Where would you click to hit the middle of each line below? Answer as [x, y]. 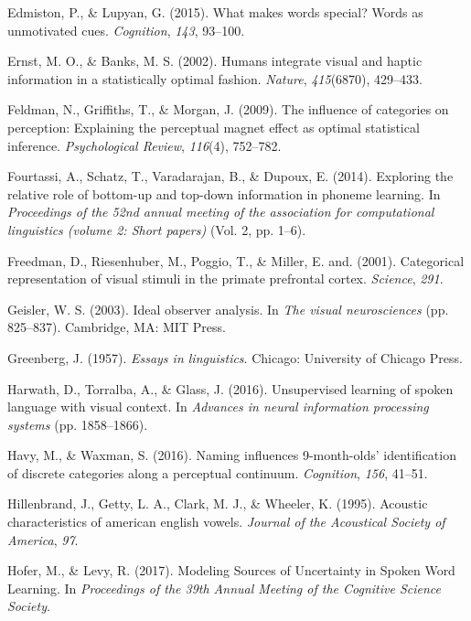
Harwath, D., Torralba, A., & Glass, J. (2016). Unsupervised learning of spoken [230, 388]
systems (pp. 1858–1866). [78, 424]
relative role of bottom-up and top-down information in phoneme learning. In [224, 193]
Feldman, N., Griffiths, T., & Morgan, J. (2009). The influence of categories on [228, 109]
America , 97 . [43, 539]
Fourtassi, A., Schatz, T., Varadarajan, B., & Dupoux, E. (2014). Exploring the [230, 176]
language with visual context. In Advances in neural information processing [218, 407]
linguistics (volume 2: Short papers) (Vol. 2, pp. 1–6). [157, 229]
